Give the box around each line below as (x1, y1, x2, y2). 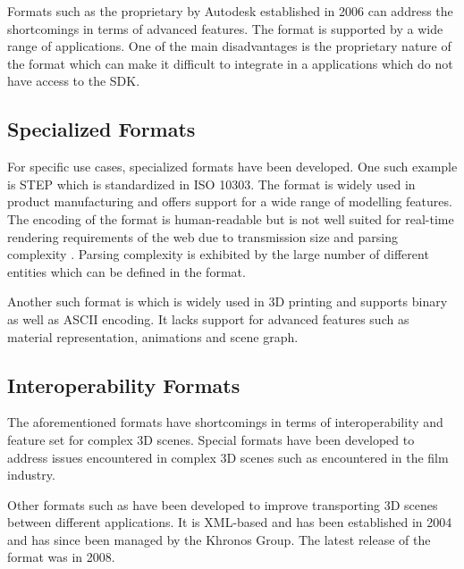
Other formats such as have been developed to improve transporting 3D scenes (7, 495, 438, 514)
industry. (7, 465, 55, 484)
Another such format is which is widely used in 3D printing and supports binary (7, 292, 448, 311)
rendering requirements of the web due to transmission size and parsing (7, 227, 399, 246)
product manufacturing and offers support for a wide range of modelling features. (7, 192, 452, 211)
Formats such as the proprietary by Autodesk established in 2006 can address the (7, 2, 453, 20)
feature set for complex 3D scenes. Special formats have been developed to (7, 430, 415, 448)
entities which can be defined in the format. (7, 262, 246, 280)
